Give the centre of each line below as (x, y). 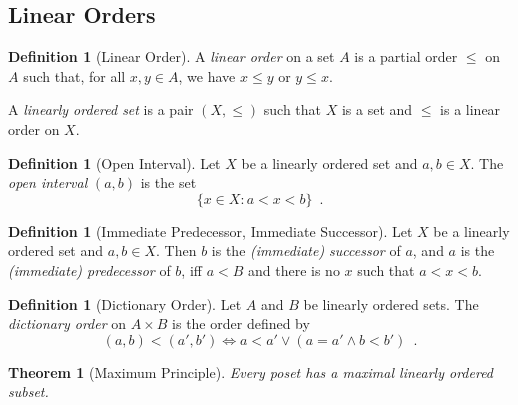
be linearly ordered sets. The (391, 303)
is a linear (470, 109)
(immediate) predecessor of (89, 269)
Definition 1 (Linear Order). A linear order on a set (171, 56)
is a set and (377, 109)
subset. (28, 391)
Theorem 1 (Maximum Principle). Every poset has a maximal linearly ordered (251, 371)
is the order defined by (241, 323)
